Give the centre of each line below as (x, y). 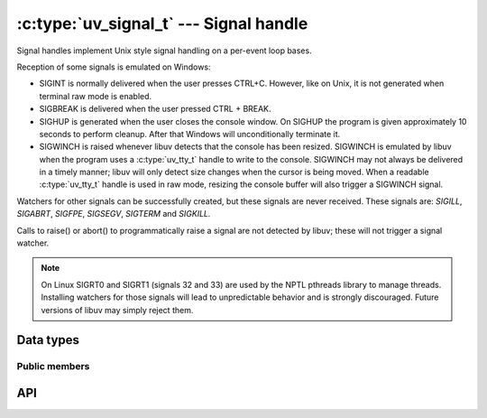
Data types (48, 340)
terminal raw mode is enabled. (96, 96)
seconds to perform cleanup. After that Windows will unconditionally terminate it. (190, 134)
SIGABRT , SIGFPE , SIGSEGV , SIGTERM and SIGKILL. (114, 214)
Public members (53, 367)
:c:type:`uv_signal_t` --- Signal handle (162, 23)
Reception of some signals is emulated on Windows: (114, 67)
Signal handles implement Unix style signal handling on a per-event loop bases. (164, 51)
